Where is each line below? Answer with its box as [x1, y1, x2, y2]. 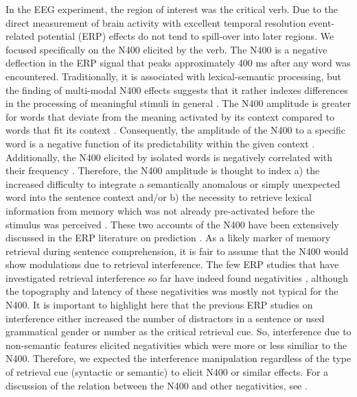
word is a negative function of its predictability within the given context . [5, 136, 315, 150]
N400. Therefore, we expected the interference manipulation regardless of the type [5, 351, 352, 365]
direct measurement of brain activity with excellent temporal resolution [5, 15, 306, 29]
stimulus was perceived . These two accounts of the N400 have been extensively [5, 217, 339, 231]
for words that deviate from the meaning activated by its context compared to [5, 109, 335, 123]
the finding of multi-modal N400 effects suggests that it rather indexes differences [5, 82, 348, 97]
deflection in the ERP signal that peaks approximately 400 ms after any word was [5, 56, 351, 70]
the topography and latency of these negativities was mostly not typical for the [5, 284, 338, 298]
